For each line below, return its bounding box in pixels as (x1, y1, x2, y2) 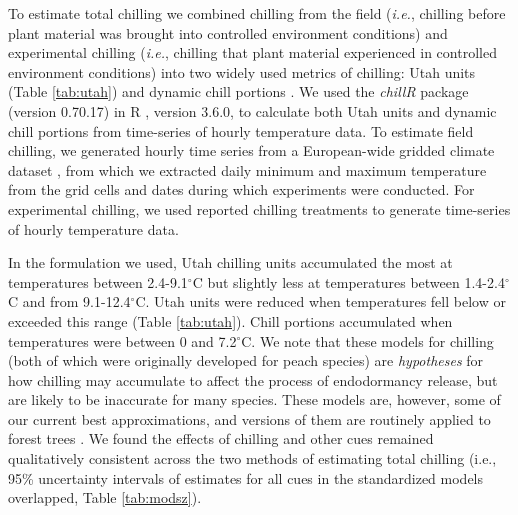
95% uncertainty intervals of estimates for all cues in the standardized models (8, 467, 484, 488)
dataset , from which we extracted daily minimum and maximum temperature (8, 159, 487, 180)
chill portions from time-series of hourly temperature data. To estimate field (8, 120, 474, 141)
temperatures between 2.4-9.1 (8, 271, 188, 292)
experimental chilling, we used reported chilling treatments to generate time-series (8, 198, 511, 219)
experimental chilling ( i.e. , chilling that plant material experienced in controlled (8, 42, 497, 63)
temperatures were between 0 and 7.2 (8, 330, 237, 351)
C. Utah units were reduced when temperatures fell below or (135, 291, 506, 312)
